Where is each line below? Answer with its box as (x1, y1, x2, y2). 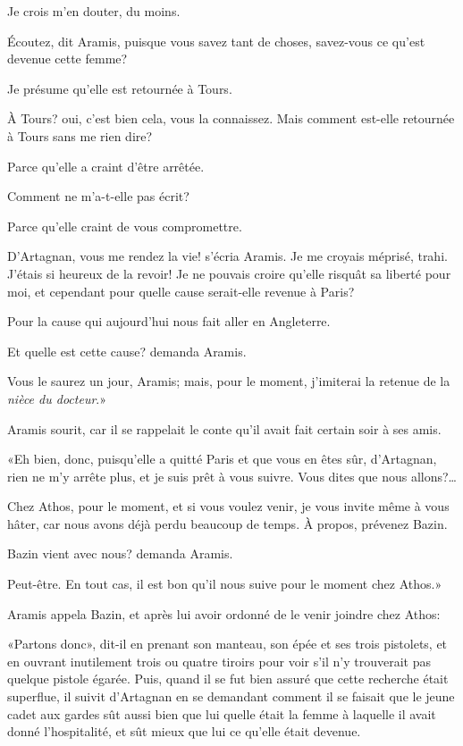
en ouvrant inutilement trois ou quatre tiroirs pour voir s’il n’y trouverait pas (7, 651, 431, 670)
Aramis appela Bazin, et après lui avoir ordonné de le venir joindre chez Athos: (7, 604, 441, 623)
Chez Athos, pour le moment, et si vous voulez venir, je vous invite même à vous (7, 497, 450, 515)
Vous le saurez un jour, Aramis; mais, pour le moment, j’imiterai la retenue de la (7, 372, 450, 390)
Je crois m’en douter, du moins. (7, 2, 181, 20)
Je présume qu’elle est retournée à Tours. (7, 79, 232, 97)
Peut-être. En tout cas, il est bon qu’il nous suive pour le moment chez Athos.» (7, 574, 442, 593)
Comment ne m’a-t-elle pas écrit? (7, 187, 189, 205)
